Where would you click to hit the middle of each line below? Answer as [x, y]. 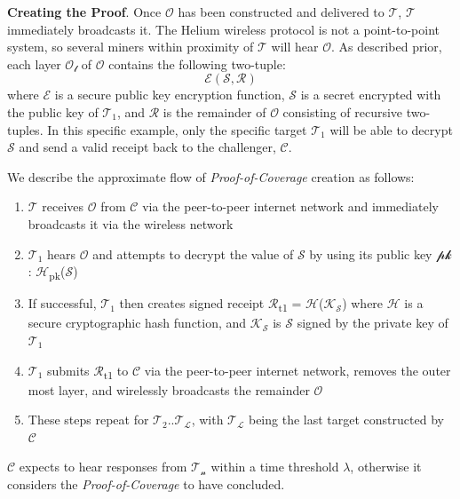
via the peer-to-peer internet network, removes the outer [297, 370]
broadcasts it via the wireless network [131, 223]
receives [63, 206]
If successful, [62, 303]
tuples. [25, 129]
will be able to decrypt [391, 129]
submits [68, 370]
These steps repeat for [88, 420]
